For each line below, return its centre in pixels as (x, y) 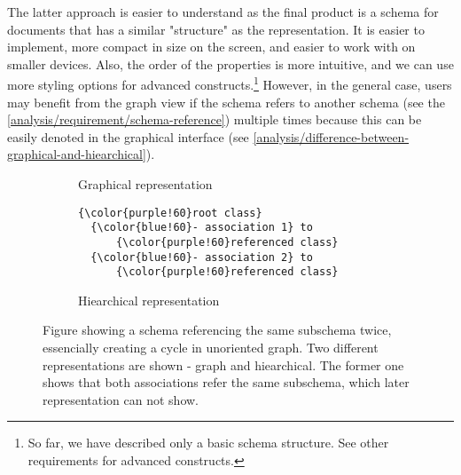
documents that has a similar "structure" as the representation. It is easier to (216, 29)
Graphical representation (145, 184)
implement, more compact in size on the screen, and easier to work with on (211, 47)
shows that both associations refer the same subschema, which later (226, 382)
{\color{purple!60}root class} (170, 213)
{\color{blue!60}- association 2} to (202, 257)
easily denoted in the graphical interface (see (128, 136)
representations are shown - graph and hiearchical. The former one (223, 364)
